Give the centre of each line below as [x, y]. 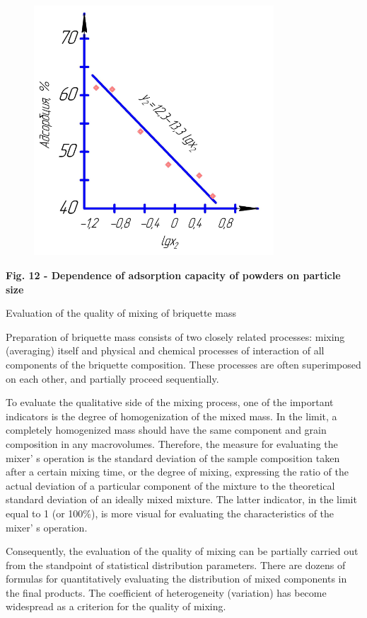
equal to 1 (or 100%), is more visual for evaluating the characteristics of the [170, 513]
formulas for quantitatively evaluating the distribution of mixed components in [176, 579]
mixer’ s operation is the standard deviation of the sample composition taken [173, 457]
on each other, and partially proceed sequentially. [112, 378]
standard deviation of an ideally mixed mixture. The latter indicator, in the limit [181, 499]
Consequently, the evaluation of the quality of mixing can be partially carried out [182, 551]
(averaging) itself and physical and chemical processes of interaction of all [165, 350]
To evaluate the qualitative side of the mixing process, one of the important [170, 402]
